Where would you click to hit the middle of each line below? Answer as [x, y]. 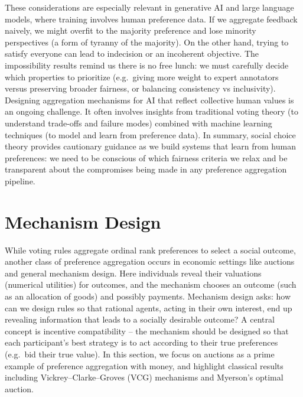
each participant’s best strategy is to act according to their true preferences [141, 342]
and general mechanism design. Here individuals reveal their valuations [133, 273]
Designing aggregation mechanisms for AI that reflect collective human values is [149, 100]
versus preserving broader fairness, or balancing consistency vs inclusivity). [140, 88]
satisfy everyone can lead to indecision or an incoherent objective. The [132, 53]
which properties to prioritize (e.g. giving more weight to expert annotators [142, 77]
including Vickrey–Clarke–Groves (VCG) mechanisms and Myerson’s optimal [144, 377]
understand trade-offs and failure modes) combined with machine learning [139, 123]
